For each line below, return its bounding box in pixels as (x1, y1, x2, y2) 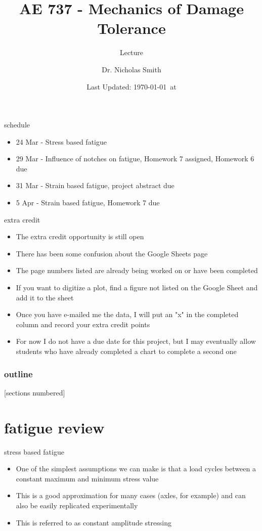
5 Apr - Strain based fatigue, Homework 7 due (16, 197, 160, 208)
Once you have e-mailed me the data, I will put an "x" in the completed (16, 309, 239, 320)
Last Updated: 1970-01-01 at (86, 81, 177, 92)
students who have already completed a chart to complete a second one (16, 346, 237, 356)
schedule (4, 119, 30, 130)
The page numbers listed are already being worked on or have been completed (16, 265, 258, 276)
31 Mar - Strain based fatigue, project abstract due (16, 180, 174, 191)
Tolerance (97, 18, 166, 38)
